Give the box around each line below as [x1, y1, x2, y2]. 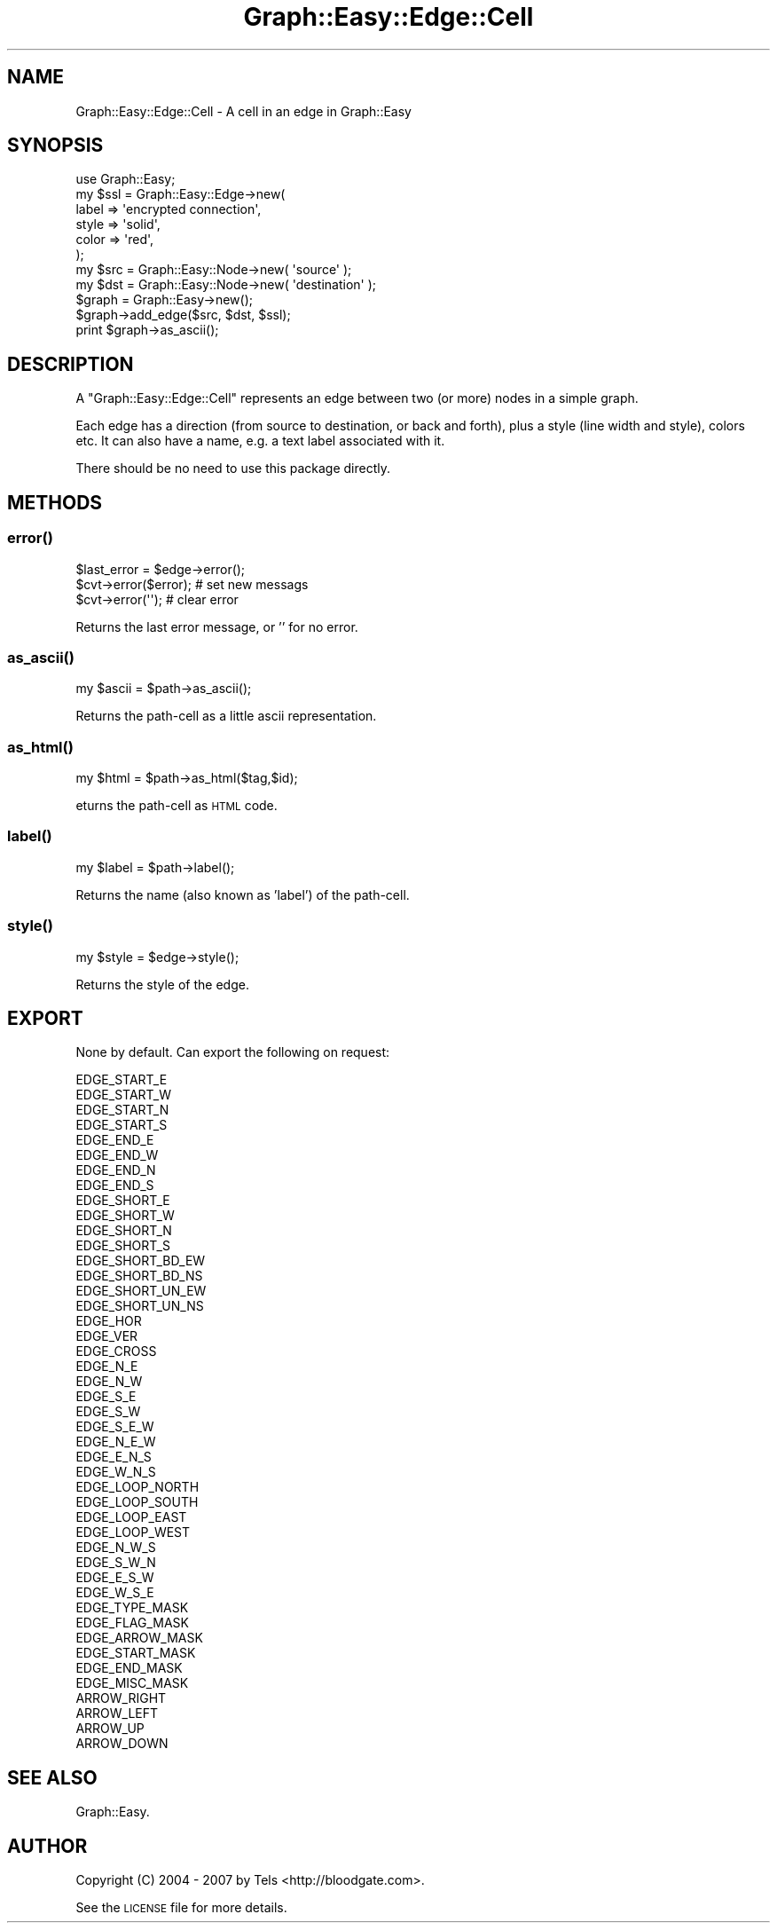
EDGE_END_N [75, 1162, 156, 1178]
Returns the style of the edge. [75, 976, 249, 992]
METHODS [7, 491, 103, 514]
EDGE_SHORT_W [75, 1208, 175, 1224]
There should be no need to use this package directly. [75, 461, 391, 477]
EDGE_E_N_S [75, 1449, 152, 1465]
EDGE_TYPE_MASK [75, 1600, 189, 1616]
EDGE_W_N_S [75, 1464, 156, 1480]
